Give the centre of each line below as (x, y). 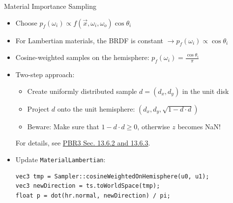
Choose (26, 22)
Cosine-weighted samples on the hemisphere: (82, 57)
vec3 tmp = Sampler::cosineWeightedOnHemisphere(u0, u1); (112, 176)
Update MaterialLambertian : (60, 159)
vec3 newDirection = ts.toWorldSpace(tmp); (88, 186)
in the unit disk (205, 91)
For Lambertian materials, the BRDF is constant (89, 40)
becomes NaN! (199, 126)
